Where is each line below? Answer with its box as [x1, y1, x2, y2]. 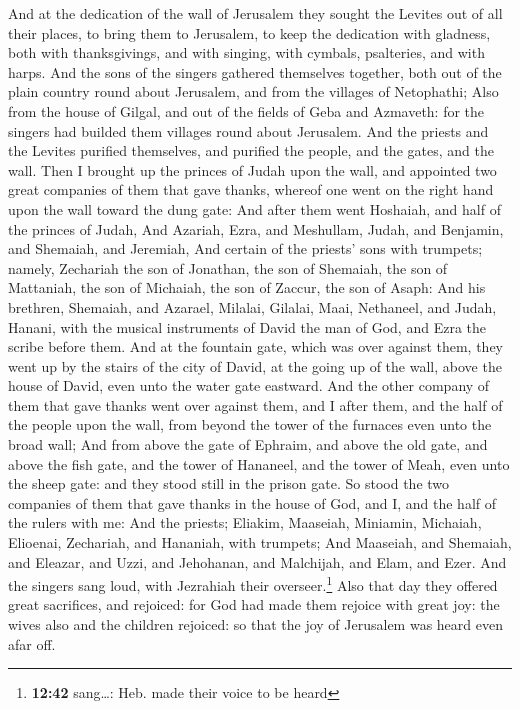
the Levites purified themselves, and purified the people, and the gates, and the [8, 140, 494, 161]
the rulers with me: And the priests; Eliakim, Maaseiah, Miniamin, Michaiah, [8, 512, 482, 533]
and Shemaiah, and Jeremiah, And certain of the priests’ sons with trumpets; [8, 238, 483, 259]
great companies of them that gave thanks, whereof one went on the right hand [8, 179, 494, 200]
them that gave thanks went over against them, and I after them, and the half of [8, 394, 503, 415]
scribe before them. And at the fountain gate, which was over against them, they [8, 336, 503, 357]
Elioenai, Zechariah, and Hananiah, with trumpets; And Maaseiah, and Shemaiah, [8, 532, 512, 553]
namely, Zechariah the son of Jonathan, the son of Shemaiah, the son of [8, 257, 448, 278]
